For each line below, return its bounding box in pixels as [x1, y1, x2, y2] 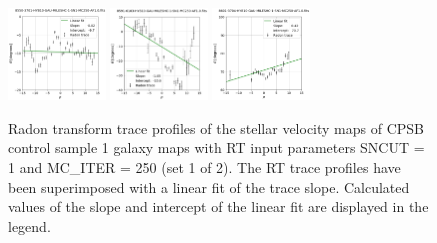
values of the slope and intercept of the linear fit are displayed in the [8, 196, 429, 217]
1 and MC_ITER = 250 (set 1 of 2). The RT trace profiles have [8, 157, 401, 178]
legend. [8, 215, 51, 236]
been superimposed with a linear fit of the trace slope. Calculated [8, 176, 410, 197]
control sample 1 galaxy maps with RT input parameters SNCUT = [8, 137, 425, 158]
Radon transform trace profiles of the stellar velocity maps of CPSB [8, 117, 425, 138]
